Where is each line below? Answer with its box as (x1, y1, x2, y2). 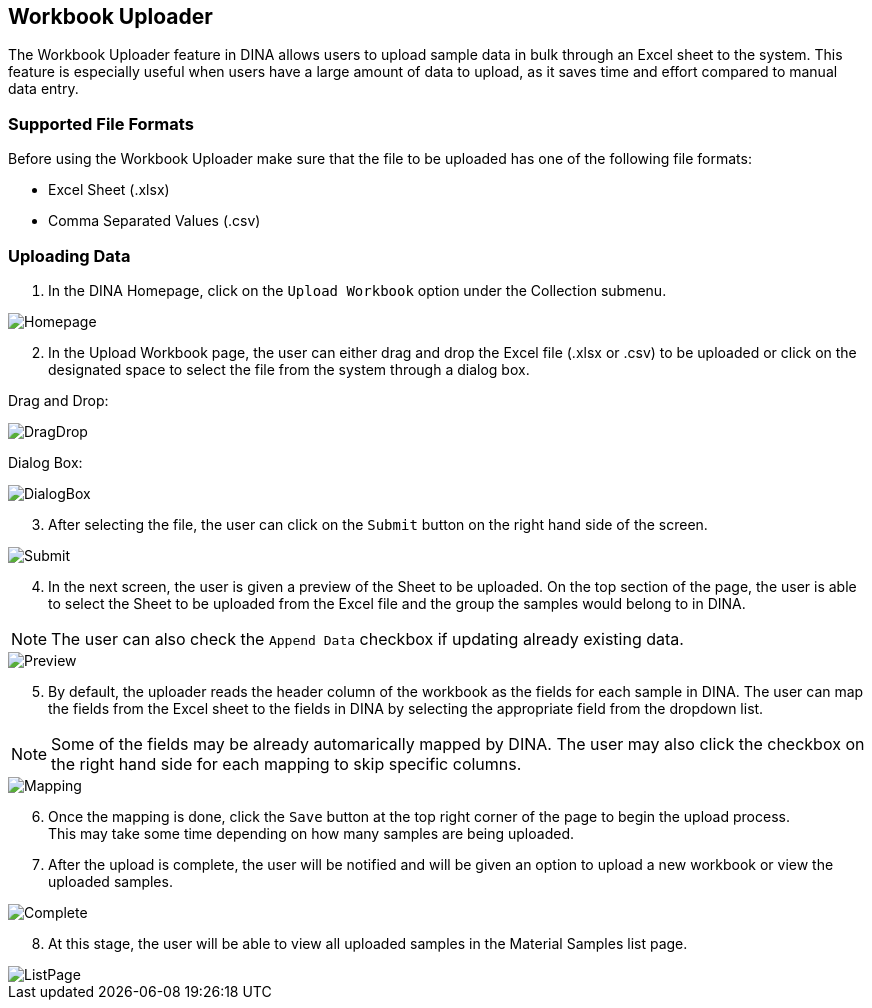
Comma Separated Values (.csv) (48, 212, 261, 230)
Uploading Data (8, 245, 131, 266)
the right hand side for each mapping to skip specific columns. (51, 753, 522, 774)
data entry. (8, 80, 79, 98)
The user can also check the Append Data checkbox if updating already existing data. (51, 628, 684, 649)
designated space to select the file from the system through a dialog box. (48, 360, 530, 378)
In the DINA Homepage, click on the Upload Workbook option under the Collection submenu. (48, 281, 667, 299)
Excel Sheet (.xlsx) (48, 181, 170, 199)
